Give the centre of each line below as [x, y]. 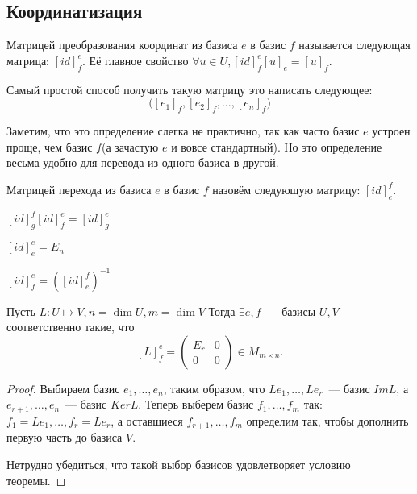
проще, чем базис [50, 146]
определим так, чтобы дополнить [327, 420]
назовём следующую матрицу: [286, 189]
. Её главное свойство [136, 60]
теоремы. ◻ [36, 480]
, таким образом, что [214, 388]
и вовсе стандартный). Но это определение [277, 146]
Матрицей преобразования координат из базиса [122, 45]
